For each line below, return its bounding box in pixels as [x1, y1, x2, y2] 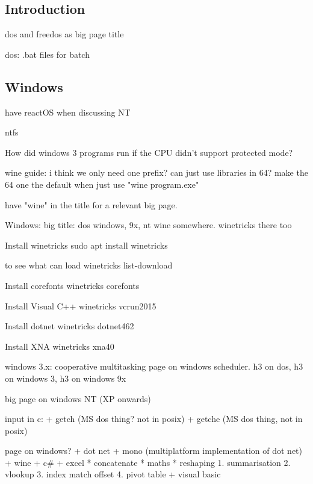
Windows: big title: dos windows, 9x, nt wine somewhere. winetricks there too [5, 219, 292, 231]
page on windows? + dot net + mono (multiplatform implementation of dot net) [5, 444, 303, 457]
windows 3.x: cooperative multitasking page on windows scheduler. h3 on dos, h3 [5, 360, 303, 373]
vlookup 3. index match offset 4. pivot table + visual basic [5, 468, 221, 480]
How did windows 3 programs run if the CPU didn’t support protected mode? [5, 146, 293, 158]
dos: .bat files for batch [5, 48, 90, 60]
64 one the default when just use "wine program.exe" [5, 178, 199, 190]
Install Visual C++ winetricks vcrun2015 [5, 299, 156, 312]
